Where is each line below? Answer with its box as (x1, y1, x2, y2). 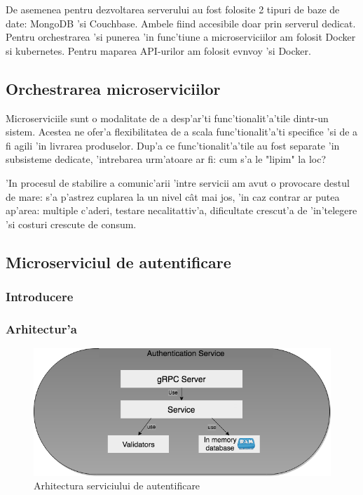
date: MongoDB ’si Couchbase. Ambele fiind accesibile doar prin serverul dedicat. (6, 15, 356, 30)
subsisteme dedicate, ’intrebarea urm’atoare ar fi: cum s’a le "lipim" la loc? (6, 152, 327, 166)
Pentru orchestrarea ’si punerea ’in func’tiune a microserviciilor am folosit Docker (6, 29, 356, 44)
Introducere (6, 288, 74, 305)
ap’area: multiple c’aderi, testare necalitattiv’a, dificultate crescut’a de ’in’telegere (6, 203, 357, 218)
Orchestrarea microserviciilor (6, 77, 221, 99)
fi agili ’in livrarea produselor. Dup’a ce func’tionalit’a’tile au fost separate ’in (6, 138, 340, 152)
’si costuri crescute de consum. (6, 216, 137, 231)
